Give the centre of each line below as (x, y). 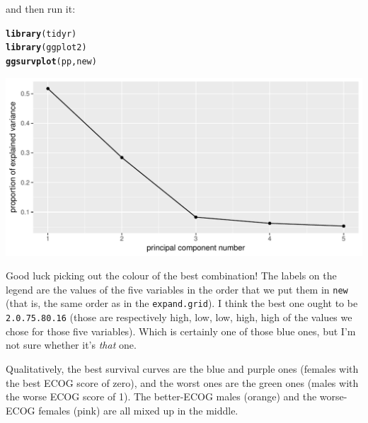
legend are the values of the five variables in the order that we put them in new (177, 289)
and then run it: (41, 8)
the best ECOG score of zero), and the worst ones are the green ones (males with (182, 382)
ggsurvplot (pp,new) (51, 61)
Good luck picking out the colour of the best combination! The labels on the (171, 276)
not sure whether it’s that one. (71, 345)
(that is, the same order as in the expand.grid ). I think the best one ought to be (182, 303)
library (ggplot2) (46, 48)
